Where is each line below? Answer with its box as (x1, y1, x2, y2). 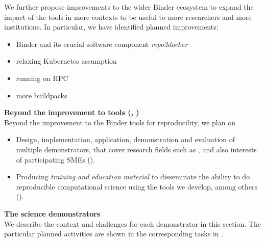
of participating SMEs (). (16, 154, 95, 165)
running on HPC (16, 72, 68, 83)
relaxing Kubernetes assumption (16, 56, 117, 66)
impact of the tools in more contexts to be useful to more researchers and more (4, 11, 252, 22)
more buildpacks (16, 90, 67, 100)
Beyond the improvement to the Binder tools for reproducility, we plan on (4, 117, 235, 127)
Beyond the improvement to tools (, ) (4, 107, 139, 118)
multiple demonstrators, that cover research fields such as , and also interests (16, 144, 257, 154)
